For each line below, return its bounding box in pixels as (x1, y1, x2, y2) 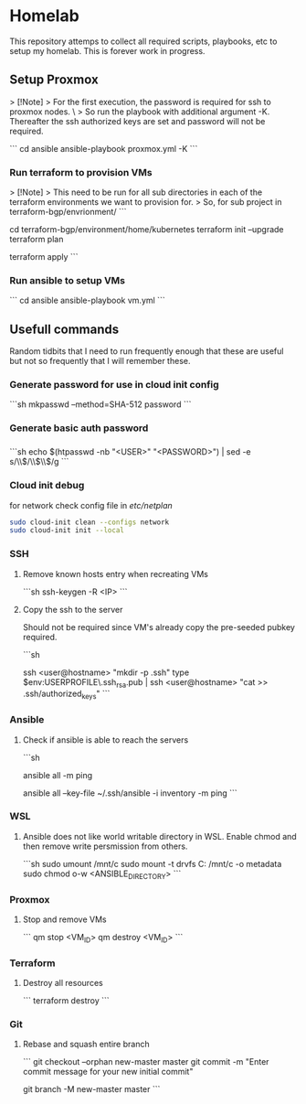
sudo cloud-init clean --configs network (9, 518, 170, 527)
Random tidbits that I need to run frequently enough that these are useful (9, 346, 284, 357)
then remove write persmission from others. (22, 841, 188, 852)
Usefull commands (9, 321, 120, 337)
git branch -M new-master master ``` (22, 1084, 161, 1095)
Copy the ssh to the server (22, 604, 123, 615)
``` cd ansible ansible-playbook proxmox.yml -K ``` (9, 143, 198, 154)
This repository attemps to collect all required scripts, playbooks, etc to (9, 36, 278, 47)
